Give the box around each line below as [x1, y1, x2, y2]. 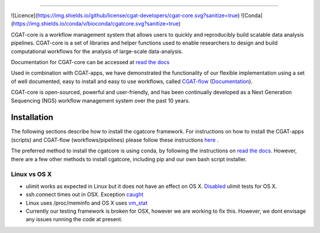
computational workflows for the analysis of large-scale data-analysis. [11, 47, 183, 55]
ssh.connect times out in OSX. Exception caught [25, 191, 144, 198]
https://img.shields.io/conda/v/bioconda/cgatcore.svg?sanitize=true [12, 20, 179, 27]
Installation [11, 113, 53, 123]
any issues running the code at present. [25, 216, 123, 223]
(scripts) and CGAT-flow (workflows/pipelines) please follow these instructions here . [11, 136, 219, 143]
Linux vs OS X [11, 170, 52, 178]
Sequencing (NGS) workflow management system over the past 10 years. [11, 97, 190, 104]
